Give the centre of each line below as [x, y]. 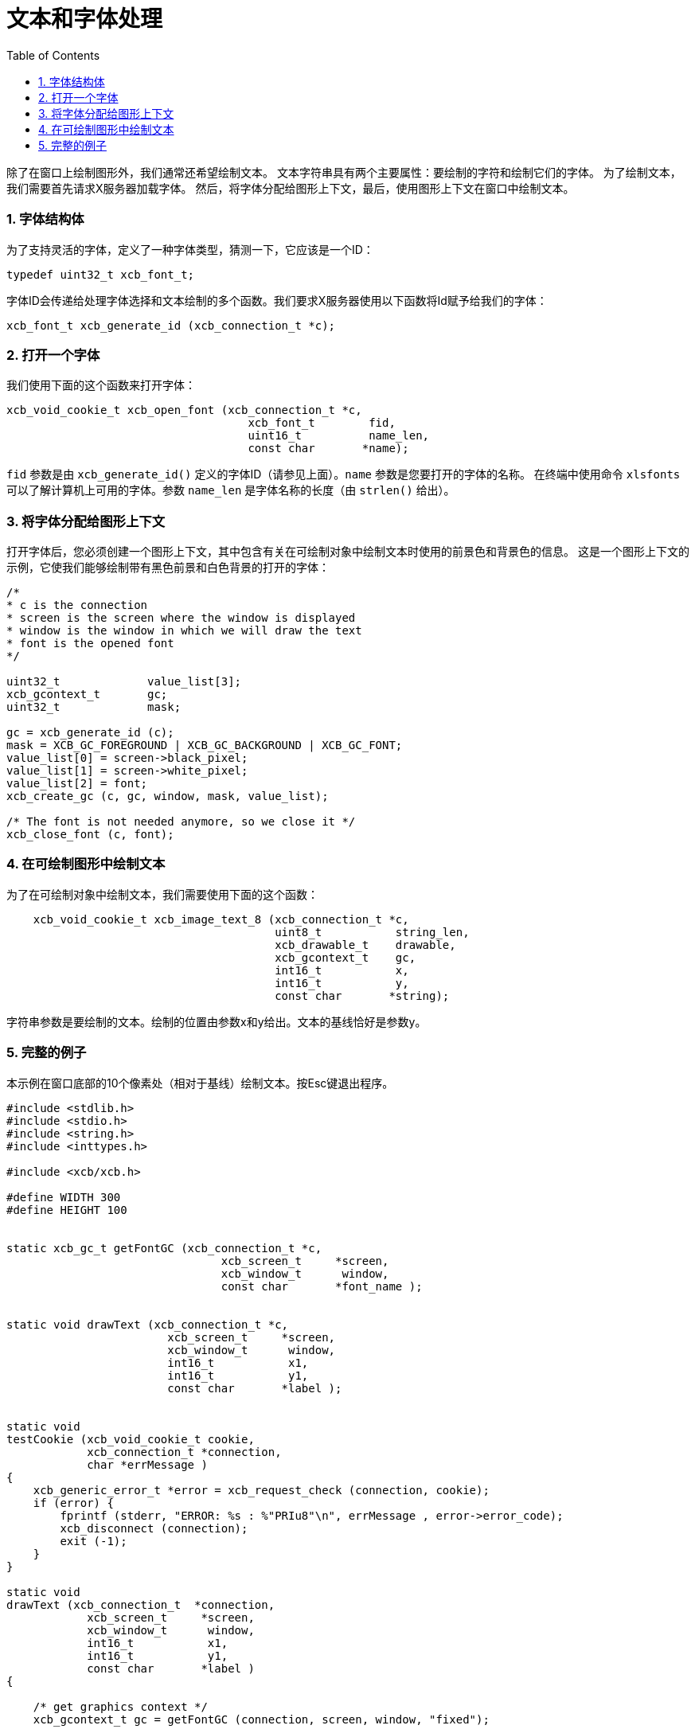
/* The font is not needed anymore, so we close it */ [181, 822]
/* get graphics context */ [120, 1706]
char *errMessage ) [147, 1464]
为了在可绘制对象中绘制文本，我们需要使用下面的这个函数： [162, 894]
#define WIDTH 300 [64, 1197]
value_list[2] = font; [77, 783]
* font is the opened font [90, 643]
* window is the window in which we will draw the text [184, 630]
